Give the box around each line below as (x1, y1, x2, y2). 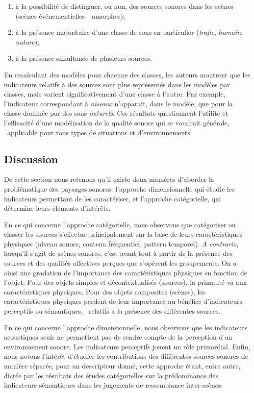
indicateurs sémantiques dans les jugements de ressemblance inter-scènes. (4, 380, 223, 390)
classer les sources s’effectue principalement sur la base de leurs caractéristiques (4, 229, 242, 239)
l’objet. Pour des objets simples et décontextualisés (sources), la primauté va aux (4, 277, 247, 287)
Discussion (4, 151, 58, 166)
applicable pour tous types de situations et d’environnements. (7, 127, 192, 137)
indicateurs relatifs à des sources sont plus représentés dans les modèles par (4, 79, 230, 89)
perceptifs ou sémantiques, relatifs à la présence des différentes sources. (4, 306, 221, 316)
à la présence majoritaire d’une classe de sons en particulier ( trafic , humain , (15, 27, 243, 37)
